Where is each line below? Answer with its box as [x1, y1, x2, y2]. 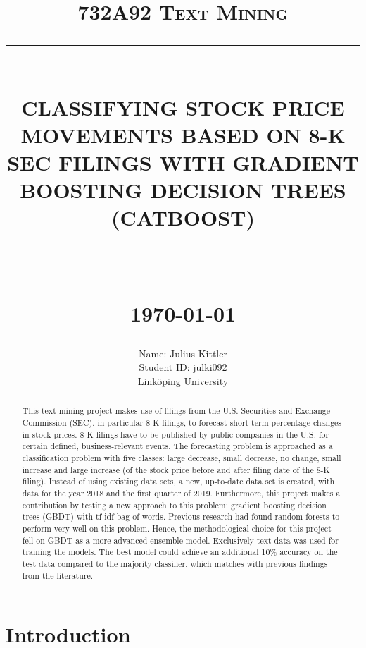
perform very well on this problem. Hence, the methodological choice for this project [22, 522, 332, 534]
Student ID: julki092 [139, 360, 227, 374]
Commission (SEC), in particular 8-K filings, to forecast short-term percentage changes [22, 417, 342, 429]
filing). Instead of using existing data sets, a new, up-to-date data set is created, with [22, 475, 335, 487]
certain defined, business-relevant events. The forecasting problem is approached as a [22, 440, 333, 452]
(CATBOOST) [111, 203, 255, 232]
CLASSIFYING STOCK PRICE [21, 92, 345, 121]
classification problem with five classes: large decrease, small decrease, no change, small [22, 452, 341, 464]
